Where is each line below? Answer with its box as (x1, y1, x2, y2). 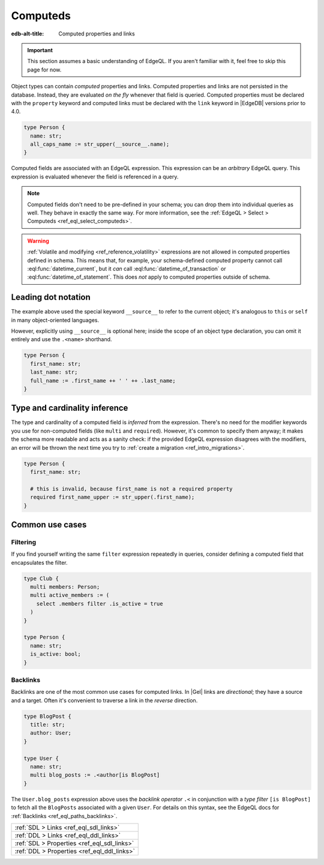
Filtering (11, 538, 36, 546)
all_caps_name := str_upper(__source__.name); (30, 141, 170, 148)
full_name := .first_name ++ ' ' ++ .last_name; (30, 377, 176, 384)
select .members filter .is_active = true (36, 600, 163, 607)
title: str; (30, 721, 65, 728)
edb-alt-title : (11, 30, 44, 37)
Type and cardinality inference (11, 403, 128, 413)
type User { (23, 754, 59, 762)
